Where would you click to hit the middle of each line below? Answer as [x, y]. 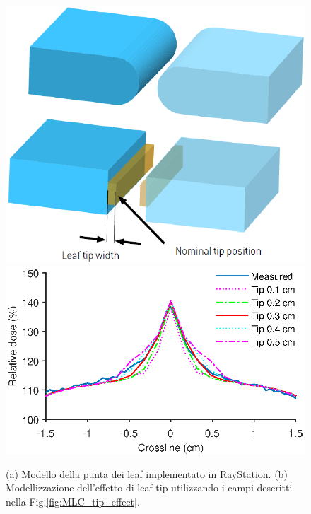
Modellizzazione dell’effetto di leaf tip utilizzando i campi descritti [149, 487]
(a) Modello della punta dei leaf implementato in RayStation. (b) [147, 473]
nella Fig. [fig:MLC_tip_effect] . [73, 501]
